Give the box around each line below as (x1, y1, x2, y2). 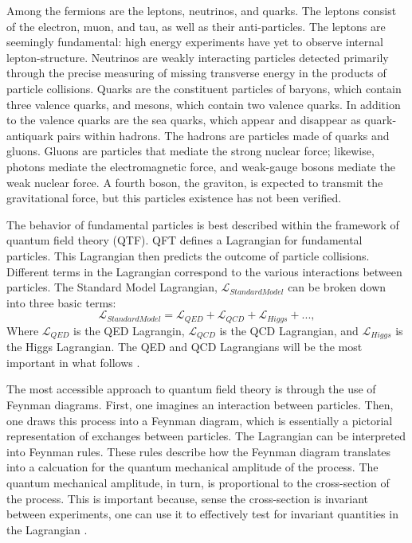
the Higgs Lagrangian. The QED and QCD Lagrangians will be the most (6, 338, 363, 355)
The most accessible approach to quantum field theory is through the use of (6, 381, 376, 397)
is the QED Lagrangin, (73, 322, 185, 338)
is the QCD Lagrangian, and (219, 322, 359, 338)
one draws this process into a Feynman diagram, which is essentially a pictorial (6, 412, 393, 428)
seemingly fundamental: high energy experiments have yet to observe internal (6, 33, 383, 50)
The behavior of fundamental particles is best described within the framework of (6, 216, 399, 232)
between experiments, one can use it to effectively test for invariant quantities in (6, 506, 398, 522)
